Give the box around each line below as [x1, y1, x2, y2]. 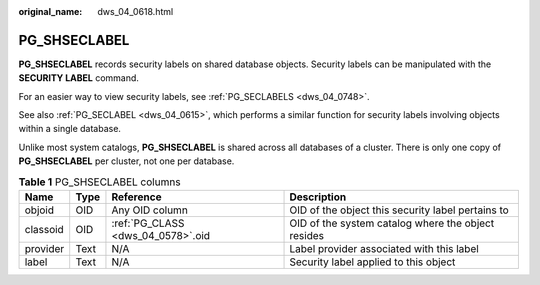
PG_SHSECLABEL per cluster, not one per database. [18, 155, 235, 167]
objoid [24, 203, 55, 217]
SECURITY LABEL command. [18, 72, 140, 84]
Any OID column [111, 203, 189, 217]
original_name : [18, 6, 83, 17]
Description [289, 190, 347, 204]
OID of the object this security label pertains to [289, 203, 509, 217]
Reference [111, 190, 162, 204]
